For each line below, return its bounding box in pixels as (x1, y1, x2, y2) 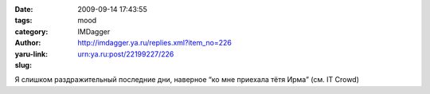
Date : (14, 5, 33, 14)
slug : (14, 60, 32, 69)
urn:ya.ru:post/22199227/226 (77, 49, 174, 59)
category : (14, 26, 49, 36)
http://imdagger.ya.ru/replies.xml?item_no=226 (77, 38, 233, 48)
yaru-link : (14, 49, 48, 59)
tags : (14, 16, 33, 25)
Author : (14, 38, 41, 48)
